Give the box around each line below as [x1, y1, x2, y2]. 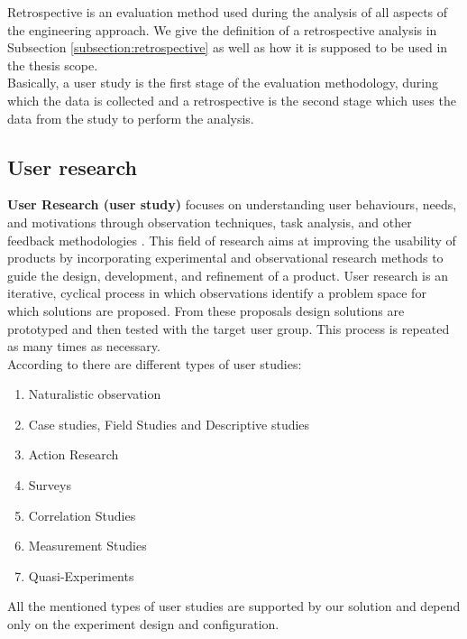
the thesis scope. [7, 55, 98, 74]
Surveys [28, 476, 71, 495]
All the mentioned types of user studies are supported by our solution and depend [7, 597, 461, 616]
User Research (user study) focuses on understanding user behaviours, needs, [7, 195, 457, 214]
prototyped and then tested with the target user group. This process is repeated [7, 319, 450, 338]
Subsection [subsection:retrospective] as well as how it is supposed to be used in [7, 38, 448, 57]
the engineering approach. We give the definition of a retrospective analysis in [7, 20, 437, 39]
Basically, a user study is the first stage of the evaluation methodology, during [7, 73, 438, 92]
